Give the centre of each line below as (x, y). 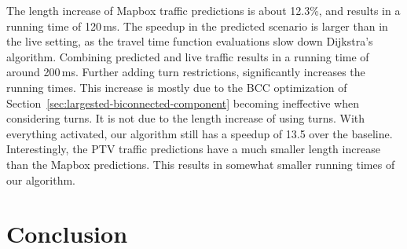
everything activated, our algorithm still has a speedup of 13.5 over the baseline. (200, 133)
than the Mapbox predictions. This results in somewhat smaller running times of (201, 164)
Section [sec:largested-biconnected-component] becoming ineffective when (183, 103)
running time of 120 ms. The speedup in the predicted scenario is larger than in (197, 26)
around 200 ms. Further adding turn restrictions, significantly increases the (186, 72)
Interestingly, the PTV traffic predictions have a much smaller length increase (193, 149)
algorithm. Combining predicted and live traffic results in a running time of (188, 56)
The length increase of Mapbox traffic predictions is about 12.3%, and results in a (203, 10)
